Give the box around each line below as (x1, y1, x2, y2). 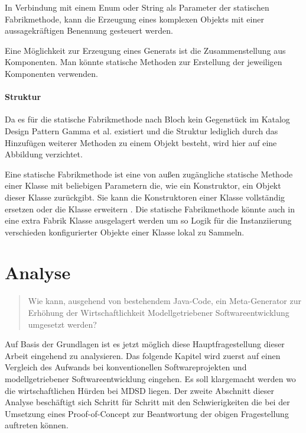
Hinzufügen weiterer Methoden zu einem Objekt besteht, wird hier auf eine (5, 136, 277, 148)
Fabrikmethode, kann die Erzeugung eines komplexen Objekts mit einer (5, 12, 264, 25)
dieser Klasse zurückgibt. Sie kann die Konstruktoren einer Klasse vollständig (5, 190, 285, 203)
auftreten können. (5, 419, 69, 431)
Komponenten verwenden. (5, 67, 98, 79)
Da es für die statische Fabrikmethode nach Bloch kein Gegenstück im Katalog (5, 113, 290, 125)
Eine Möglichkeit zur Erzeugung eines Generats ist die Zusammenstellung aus (5, 44, 286, 56)
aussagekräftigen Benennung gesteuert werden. (5, 24, 173, 37)
